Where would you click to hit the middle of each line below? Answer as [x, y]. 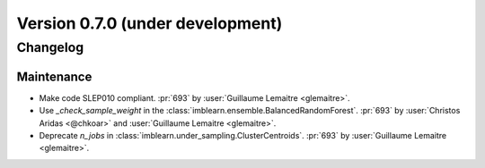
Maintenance [54, 76]
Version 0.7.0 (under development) [150, 23]
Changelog [50, 47]
